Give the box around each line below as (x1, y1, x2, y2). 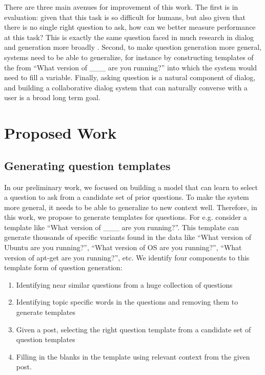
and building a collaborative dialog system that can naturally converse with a (4, 82, 248, 92)
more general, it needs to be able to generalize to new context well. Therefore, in (4, 201, 257, 212)
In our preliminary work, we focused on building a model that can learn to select (4, 181, 258, 192)
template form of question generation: (4, 262, 123, 273)
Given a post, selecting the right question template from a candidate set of (16, 324, 251, 334)
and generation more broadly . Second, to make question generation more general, (4, 42, 261, 52)
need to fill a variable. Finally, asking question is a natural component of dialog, (4, 72, 256, 83)
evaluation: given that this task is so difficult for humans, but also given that (4, 11, 246, 22)
